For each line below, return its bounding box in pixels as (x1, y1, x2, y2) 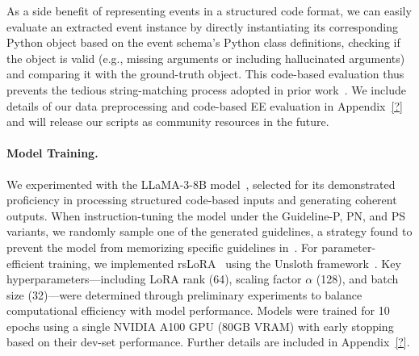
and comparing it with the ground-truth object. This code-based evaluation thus (6, 65, 404, 82)
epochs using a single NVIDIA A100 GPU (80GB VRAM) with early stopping (6, 317, 394, 334)
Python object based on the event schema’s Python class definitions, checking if (6, 34, 400, 51)
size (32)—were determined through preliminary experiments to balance (6, 286, 362, 303)
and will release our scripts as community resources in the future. (6, 113, 329, 130)
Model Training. (6, 144, 98, 161)
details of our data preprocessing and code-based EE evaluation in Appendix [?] (6, 97, 403, 114)
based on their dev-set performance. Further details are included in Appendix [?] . (6, 333, 410, 350)
